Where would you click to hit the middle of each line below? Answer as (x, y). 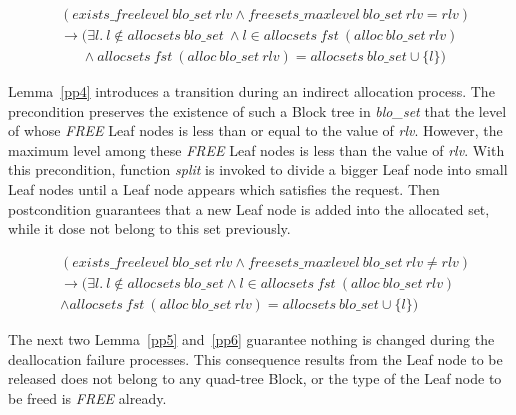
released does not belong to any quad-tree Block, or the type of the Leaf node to (255, 378)
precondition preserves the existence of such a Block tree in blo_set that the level (257, 110)
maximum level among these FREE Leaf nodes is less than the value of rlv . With (256, 149)
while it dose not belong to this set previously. (149, 228)
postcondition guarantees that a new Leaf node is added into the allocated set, (249, 208)
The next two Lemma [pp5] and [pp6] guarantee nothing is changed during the (251, 338)
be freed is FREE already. (87, 397)
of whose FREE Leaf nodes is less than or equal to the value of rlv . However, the (255, 130)
